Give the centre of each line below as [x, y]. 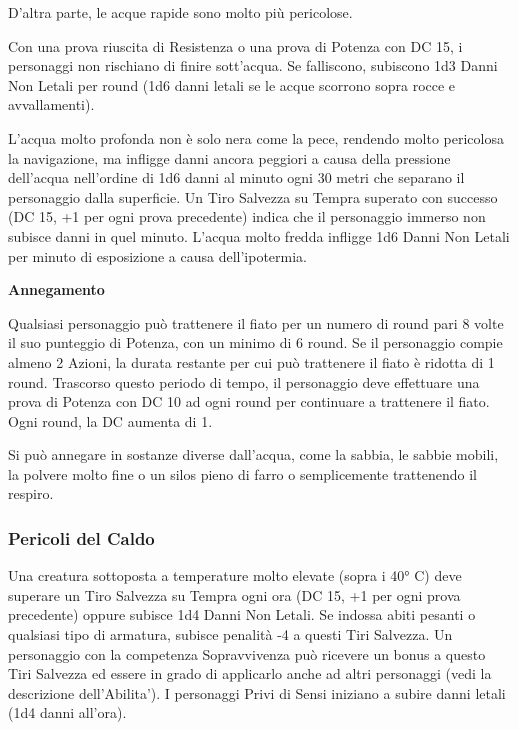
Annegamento [56, 289]
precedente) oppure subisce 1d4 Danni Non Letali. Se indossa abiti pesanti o [242, 614]
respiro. [31, 493]
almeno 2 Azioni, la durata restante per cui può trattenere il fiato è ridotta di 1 [251, 361]
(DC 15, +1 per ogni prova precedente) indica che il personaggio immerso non [247, 216]
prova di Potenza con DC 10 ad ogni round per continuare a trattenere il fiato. [249, 401]
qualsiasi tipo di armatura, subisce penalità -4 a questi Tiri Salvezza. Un [230, 634]
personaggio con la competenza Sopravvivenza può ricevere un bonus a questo [247, 653]
